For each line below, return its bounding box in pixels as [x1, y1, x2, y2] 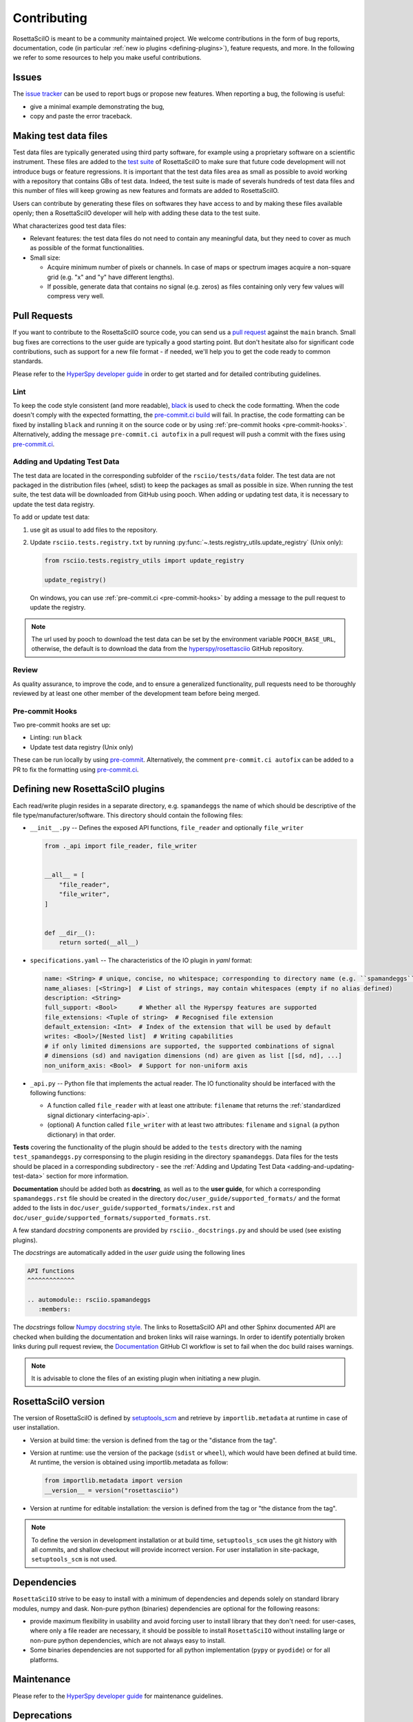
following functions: [30, 1089, 86, 1097]
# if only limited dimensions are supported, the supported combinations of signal [44, 1042, 335, 1050]
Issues [12, 72, 42, 83]
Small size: [30, 253, 61, 262]
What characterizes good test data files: [12, 221, 127, 230]
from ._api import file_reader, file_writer [44, 842, 198, 850]
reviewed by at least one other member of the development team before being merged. [12, 689, 260, 697]
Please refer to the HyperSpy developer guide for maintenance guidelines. [12, 1692, 224, 1700]
